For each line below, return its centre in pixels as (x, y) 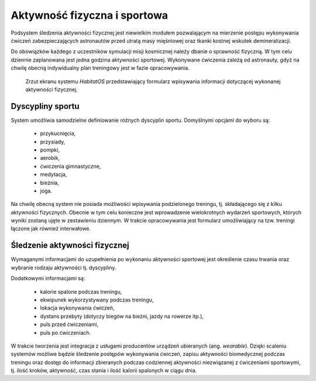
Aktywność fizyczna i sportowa (90, 15)
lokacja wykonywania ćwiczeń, (77, 308)
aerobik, (50, 158)
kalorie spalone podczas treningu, (81, 291)
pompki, (50, 150)
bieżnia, (50, 183)
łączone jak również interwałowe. (51, 229)
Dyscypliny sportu (45, 106)
